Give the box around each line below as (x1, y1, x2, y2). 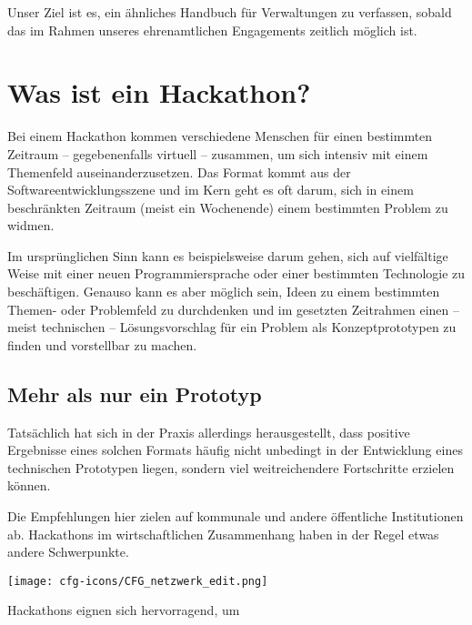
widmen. (7, 216, 55, 235)
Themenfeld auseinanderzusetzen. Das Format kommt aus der (7, 162, 351, 181)
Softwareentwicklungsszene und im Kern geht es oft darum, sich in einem (7, 180, 414, 199)
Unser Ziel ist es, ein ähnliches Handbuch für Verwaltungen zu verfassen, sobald (7, 3, 452, 21)
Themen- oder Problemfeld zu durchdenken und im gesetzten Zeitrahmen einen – (7, 299, 460, 318)
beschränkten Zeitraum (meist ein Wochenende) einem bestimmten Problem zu (7, 197, 448, 217)
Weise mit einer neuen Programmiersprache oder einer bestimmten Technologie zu (7, 264, 466, 283)
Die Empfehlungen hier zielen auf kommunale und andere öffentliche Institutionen (7, 507, 464, 526)
